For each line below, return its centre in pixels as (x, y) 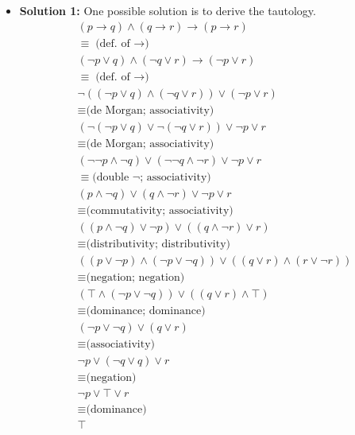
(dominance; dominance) (146, 311)
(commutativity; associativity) (160, 210)
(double (111, 177)
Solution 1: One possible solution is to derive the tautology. (168, 10)
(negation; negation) (135, 278)
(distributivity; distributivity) (158, 245)
